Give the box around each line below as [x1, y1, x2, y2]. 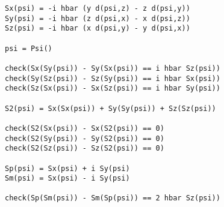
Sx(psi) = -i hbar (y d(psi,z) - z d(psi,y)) [5, 4, 190, 13]
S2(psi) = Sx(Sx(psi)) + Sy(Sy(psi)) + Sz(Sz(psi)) [5, 104, 216, 113]
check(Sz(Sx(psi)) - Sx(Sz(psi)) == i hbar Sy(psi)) [5, 84, 220, 93]
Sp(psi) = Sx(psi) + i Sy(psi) [5, 164, 130, 173]
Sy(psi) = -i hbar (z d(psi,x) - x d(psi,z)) [5, 14, 190, 23]
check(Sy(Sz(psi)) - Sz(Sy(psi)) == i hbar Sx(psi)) [5, 74, 220, 83]
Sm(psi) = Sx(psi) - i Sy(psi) [5, 174, 130, 183]
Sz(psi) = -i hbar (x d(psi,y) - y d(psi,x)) [5, 24, 190, 33]
